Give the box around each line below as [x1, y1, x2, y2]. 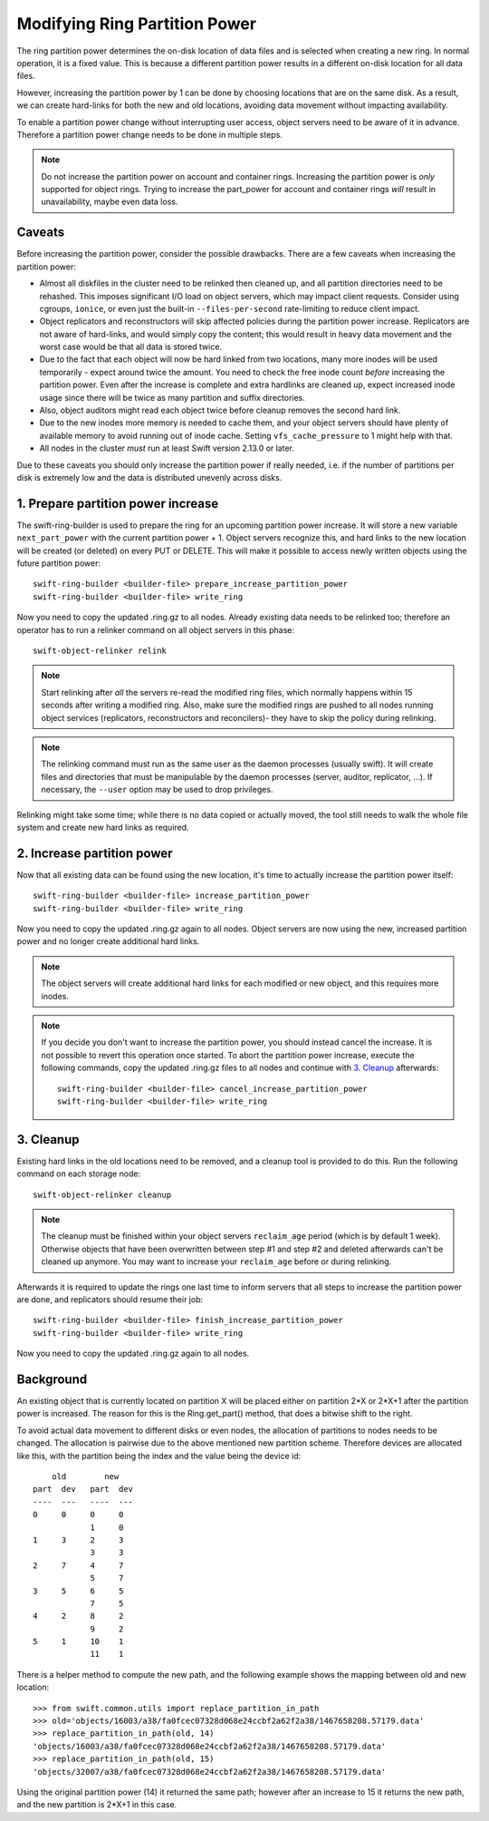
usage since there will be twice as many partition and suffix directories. [39, 392, 305, 403]
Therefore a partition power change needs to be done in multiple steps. [16, 129, 283, 140]
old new [51, 1471, 120, 1482]
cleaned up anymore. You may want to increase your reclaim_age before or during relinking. [41, 1256, 392, 1267]
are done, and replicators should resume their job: [16, 1293, 204, 1305]
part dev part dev [33, 1484, 134, 1495]
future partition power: [16, 558, 101, 569]
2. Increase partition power [16, 845, 173, 861]
